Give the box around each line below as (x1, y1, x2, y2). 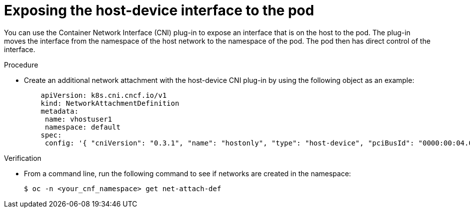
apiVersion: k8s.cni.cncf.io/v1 (40, 91, 167, 99)
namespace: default (45, 123, 120, 131)
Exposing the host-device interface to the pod (4, 2, 314, 19)
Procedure (4, 60, 38, 69)
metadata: (40, 107, 79, 115)
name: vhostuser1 (45, 115, 113, 123)
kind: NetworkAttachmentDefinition (40, 99, 179, 107)
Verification (4, 153, 42, 162)
